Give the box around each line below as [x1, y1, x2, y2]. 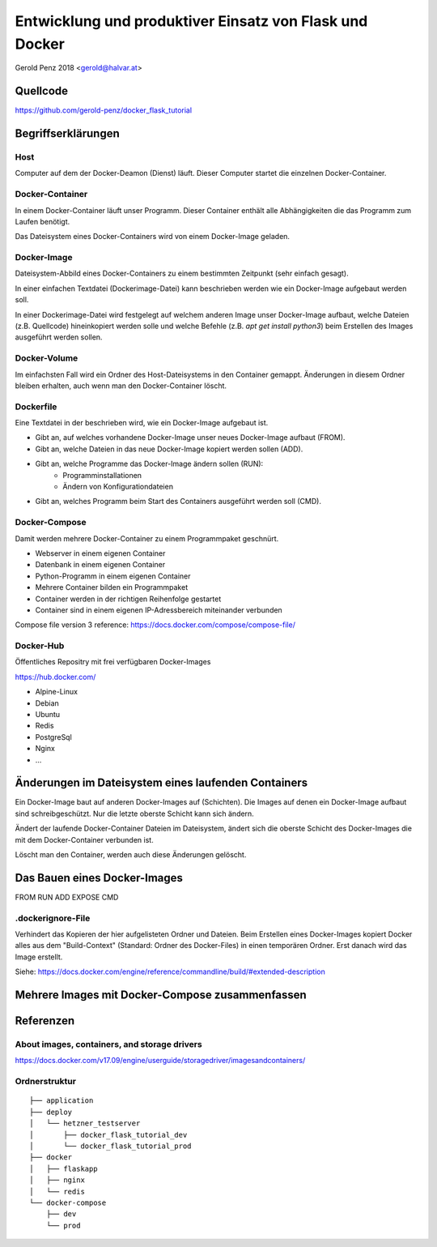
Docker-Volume [15, 352, 78, 364]
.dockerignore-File [15, 912, 91, 924]
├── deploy [29, 1107, 73, 1117]
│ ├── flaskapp [29, 1164, 98, 1173]
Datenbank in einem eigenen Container [35, 560, 166, 570]
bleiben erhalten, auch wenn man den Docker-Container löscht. [15, 381, 227, 391]
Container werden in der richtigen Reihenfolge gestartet [35, 594, 222, 604]
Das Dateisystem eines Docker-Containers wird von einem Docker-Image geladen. [15, 232, 291, 241]
